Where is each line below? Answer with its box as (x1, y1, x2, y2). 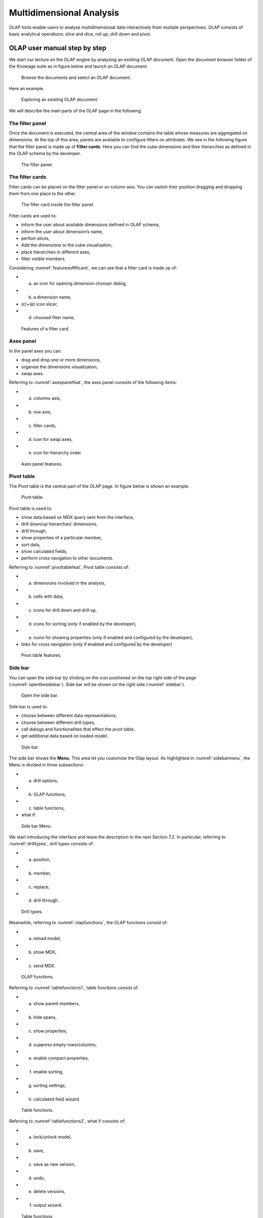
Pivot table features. (21, 652, 62, 658)
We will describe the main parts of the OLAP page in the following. (9, 108, 142, 114)
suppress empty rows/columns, (33, 1042, 97, 1047)
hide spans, (33, 1014, 57, 1020)
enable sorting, (33, 1069, 64, 1075)
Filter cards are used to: (9, 212, 57, 219)
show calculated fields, (21, 548, 68, 554)
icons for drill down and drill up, (33, 607, 97, 613)
